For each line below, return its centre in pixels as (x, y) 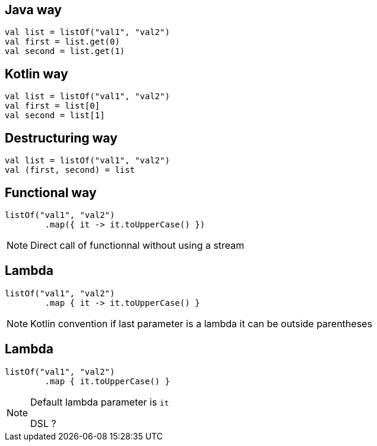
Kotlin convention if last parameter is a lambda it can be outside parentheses (201, 323)
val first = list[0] (53, 106)
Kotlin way (37, 74)
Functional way (51, 192)
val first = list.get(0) (62, 42)
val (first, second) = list (70, 170)
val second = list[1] (55, 116)
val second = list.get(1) (65, 51)
